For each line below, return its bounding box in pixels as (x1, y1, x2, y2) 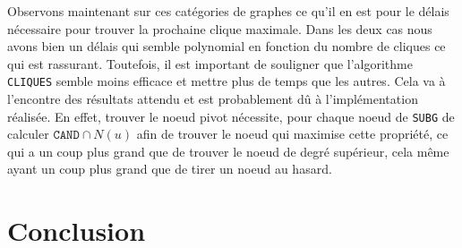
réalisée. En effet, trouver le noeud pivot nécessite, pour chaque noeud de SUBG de (7, 107, 455, 125)
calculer (7, 124, 49, 143)
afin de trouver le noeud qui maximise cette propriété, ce (136, 124, 449, 143)
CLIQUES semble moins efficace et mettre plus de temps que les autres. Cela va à (7, 72, 446, 90)
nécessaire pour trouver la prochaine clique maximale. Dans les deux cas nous (7, 19, 432, 38)
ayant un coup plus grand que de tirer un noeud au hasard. (7, 159, 332, 178)
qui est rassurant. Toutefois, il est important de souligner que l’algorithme (7, 54, 413, 73)
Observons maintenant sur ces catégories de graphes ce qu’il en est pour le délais (7, 2, 449, 20)
